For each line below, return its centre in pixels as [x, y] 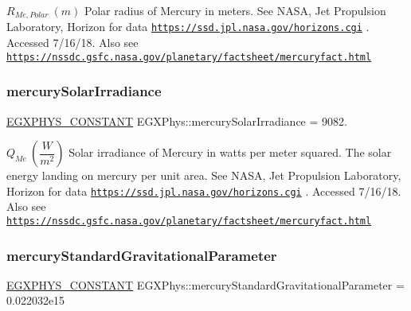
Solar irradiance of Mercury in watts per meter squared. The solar [230, 152]
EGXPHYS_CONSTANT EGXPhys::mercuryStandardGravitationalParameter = [205, 284]
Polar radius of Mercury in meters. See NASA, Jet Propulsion [235, 10]
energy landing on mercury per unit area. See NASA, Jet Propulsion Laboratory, [204, 175]
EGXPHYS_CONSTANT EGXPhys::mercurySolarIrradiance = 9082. [177, 121]
